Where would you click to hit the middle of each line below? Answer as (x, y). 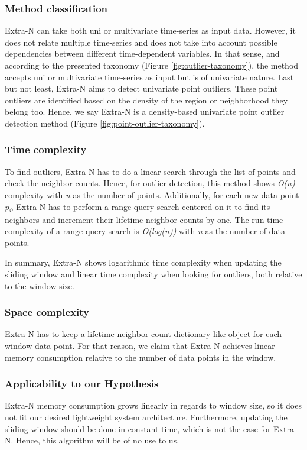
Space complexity (47, 312)
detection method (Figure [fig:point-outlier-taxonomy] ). (105, 123)
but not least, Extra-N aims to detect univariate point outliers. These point (141, 88)
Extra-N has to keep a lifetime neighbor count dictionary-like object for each (143, 334)
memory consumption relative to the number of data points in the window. (141, 357)
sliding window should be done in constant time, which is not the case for (138, 428)
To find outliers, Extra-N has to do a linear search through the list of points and (150, 171)
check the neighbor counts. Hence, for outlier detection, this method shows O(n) (150, 183)
